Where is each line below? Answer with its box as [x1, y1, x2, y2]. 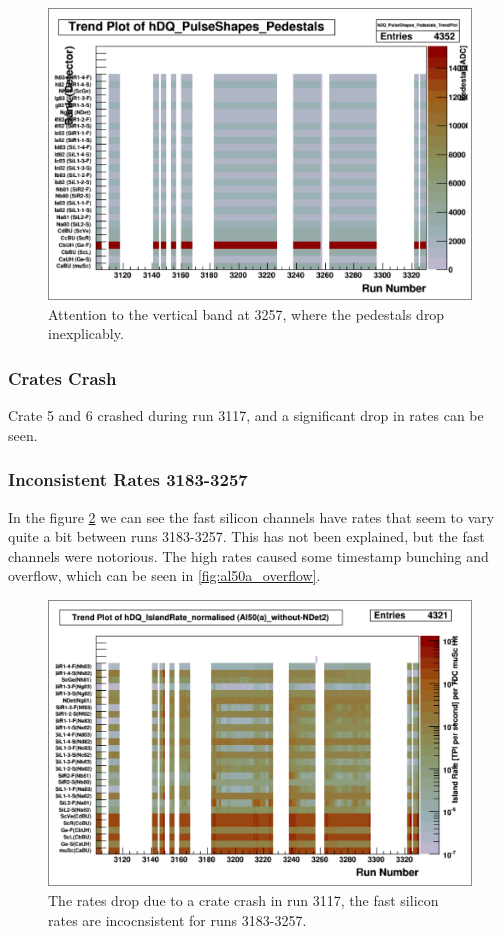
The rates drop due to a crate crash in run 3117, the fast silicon [48, 890, 439, 911]
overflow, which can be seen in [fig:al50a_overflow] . [8, 565, 321, 586]
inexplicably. [48, 323, 124, 344]
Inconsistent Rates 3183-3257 [8, 467, 248, 492]
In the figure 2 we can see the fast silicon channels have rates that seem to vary [8, 506, 495, 527]
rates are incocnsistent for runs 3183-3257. [48, 909, 307, 930]
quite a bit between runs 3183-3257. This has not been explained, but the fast [8, 526, 485, 547]
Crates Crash [8, 365, 117, 390]
